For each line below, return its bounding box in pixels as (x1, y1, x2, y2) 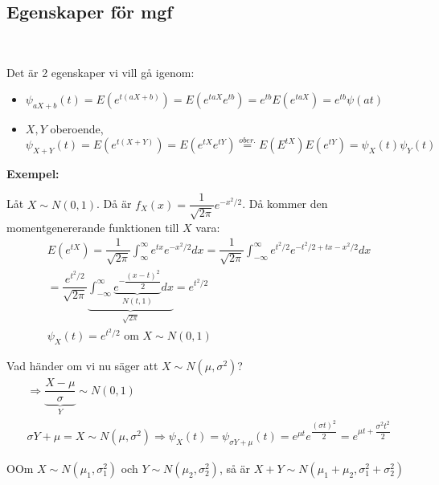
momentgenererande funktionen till (6, 218, 179, 235)
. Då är (96, 195, 132, 212)
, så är (219, 460, 251, 477)
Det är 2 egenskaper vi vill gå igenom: (6, 63, 195, 80)
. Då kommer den (242, 195, 328, 212)
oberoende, (50, 120, 104, 137)
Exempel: (6, 165, 59, 181)
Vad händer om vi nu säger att (6, 357, 158, 374)
